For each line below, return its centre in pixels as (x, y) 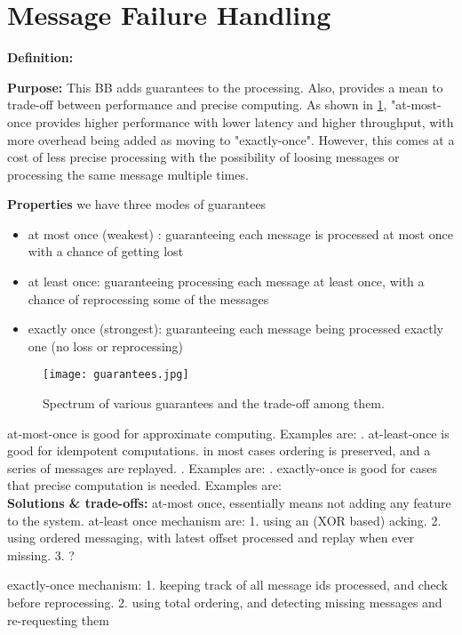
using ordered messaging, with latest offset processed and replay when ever (211, 538)
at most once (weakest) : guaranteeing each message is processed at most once (240, 233)
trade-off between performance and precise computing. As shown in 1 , (197, 104)
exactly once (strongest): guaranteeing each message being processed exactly (235, 329)
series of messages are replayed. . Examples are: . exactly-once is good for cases (222, 467)
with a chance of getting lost (106, 251)
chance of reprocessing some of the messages (148, 298)
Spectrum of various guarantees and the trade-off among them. (214, 403)
